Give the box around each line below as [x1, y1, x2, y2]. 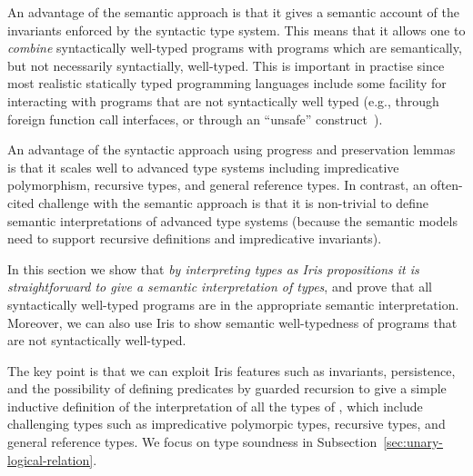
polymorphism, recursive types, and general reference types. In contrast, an [7, 175, 427, 194]
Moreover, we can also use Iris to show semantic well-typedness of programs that [7, 312, 458, 332]
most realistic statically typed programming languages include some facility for [7, 74, 447, 93]
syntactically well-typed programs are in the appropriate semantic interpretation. [7, 294, 459, 313]
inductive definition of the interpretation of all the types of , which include [7, 396, 423, 415]
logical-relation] [7, 450, 94, 469]
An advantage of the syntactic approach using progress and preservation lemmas [7, 140, 456, 159]
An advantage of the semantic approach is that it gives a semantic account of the [7, 3, 459, 21]
